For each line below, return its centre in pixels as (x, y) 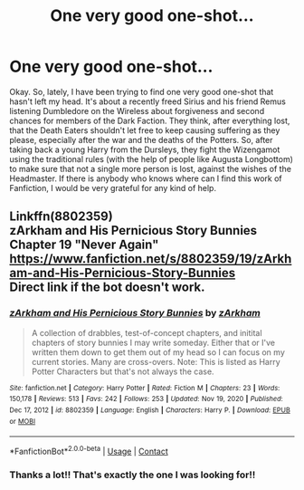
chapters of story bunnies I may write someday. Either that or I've (153, 342)
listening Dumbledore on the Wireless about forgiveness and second (137, 110)
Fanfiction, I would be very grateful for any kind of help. (113, 187)
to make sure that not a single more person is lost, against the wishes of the (151, 168)
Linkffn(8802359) (61, 217)
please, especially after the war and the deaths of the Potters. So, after (141, 139)
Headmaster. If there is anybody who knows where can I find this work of (146, 178)
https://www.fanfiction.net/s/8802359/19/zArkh (151, 259)
